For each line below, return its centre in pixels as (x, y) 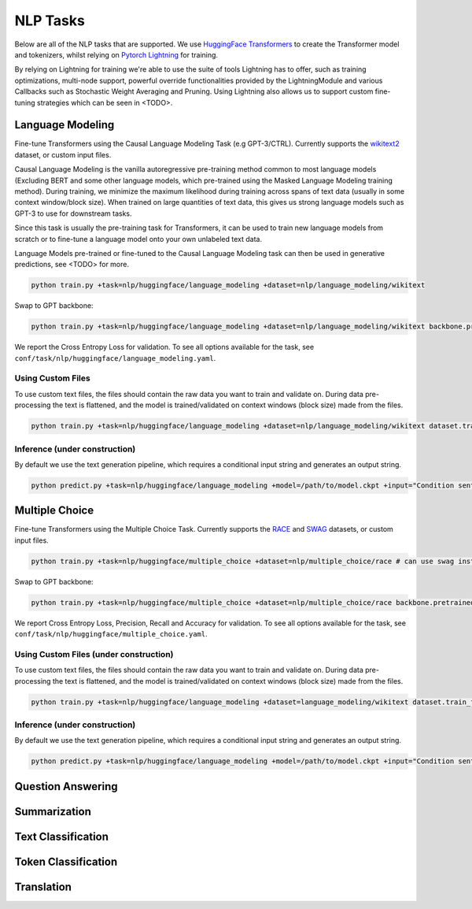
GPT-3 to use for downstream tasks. (73, 213)
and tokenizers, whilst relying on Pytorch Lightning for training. (116, 54)
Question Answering (66, 787)
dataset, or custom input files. (63, 154)
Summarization (53, 811)
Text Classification (62, 836)
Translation (43, 887)
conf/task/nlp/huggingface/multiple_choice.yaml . (111, 634)
